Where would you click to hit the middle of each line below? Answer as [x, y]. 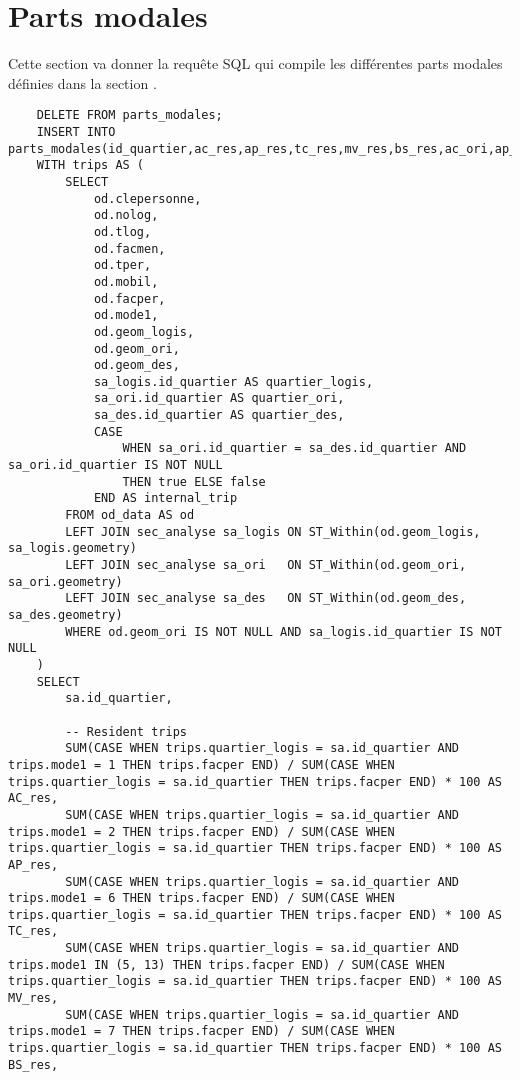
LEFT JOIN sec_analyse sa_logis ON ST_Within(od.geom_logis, [273, 531]
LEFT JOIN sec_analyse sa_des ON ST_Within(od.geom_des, [266, 598]
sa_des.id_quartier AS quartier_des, [219, 415]
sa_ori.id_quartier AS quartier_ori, [219, 398]
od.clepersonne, [147, 198]
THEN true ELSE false [194, 481]
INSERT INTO [76, 131]
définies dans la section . [82, 82]
